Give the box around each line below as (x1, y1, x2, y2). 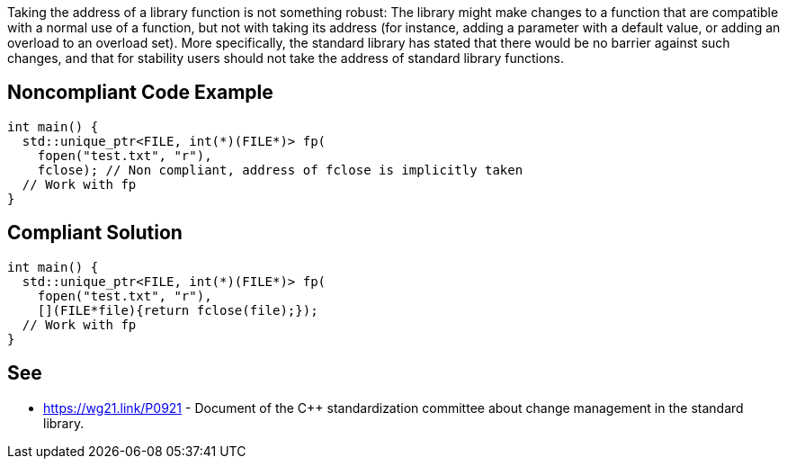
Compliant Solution (7, 221, 183, 245)
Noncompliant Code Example (7, 81, 273, 104)
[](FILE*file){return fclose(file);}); (37, 302, 318, 318)
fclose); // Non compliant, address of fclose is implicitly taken (37, 162, 523, 177)
